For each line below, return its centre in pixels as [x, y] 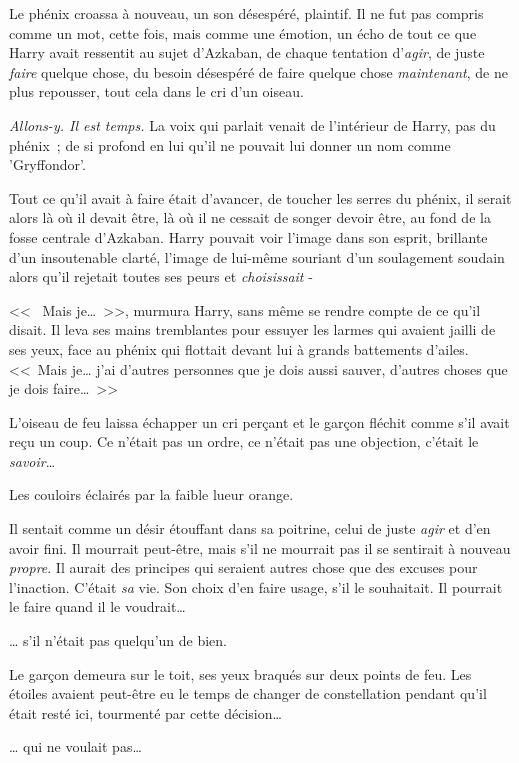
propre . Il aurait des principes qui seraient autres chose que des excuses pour [243, 567]
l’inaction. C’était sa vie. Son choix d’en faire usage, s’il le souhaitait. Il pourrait [256, 586]
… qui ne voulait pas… [75, 746]
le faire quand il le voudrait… [97, 606]
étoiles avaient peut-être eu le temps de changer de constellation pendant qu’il [248, 693]
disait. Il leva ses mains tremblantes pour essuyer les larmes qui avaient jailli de [252, 329]
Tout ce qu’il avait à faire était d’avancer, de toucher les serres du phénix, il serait [260, 197]
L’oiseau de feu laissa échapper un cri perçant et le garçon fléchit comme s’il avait [259, 421]
